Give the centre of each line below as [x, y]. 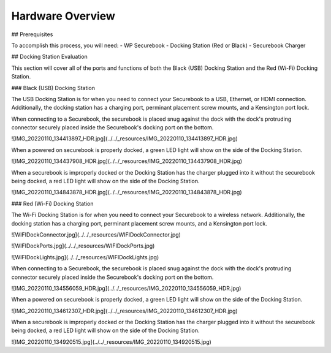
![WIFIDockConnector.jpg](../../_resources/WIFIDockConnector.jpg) [96, 234]
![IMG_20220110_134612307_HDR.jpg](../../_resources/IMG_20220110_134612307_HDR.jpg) [125, 311]
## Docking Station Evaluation [50, 57]
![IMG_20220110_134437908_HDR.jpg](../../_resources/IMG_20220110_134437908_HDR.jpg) [127, 161]
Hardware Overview [63, 16]
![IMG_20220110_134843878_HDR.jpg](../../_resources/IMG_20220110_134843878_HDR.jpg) [127, 192]
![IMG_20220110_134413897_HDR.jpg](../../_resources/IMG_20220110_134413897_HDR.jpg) [125, 139]
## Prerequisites [32, 34]
